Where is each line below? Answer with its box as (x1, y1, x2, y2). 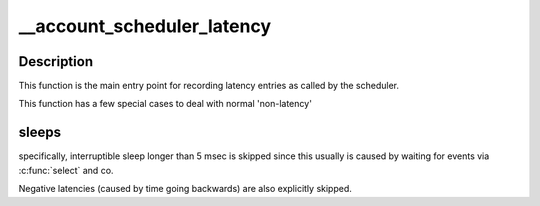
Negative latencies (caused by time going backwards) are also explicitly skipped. (18, 183, 352, 195)
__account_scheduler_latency (18, 15, 272, 37)
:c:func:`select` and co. (18, 164, 114, 176)
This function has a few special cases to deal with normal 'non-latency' (18, 98, 312, 110)
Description (18, 53, 94, 70)
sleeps (18, 124, 62, 141)
